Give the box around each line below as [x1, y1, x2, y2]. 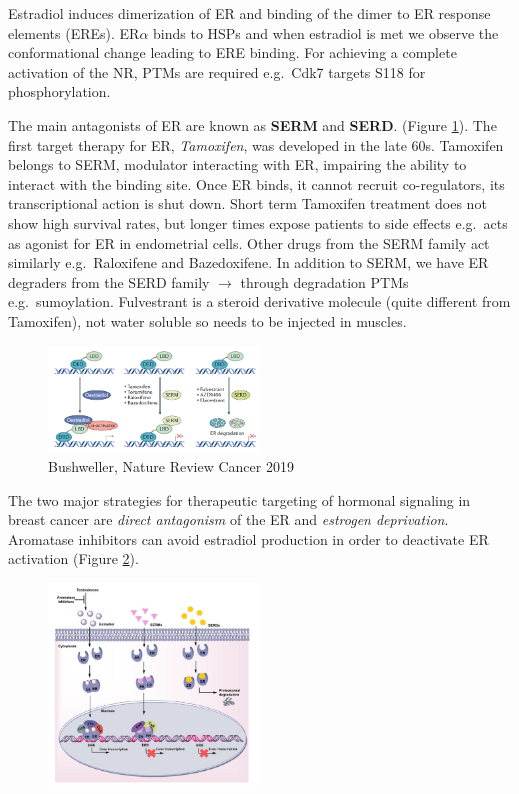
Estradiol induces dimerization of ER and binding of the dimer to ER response [8, 3, 491, 23]
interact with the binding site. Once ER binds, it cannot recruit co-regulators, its [8, 173, 505, 194]
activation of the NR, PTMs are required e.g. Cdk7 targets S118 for [8, 61, 426, 82]
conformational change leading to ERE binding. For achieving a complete [8, 42, 457, 63]
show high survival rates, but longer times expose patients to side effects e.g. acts [8, 212, 508, 233]
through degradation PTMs [240, 271, 409, 292]
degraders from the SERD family [8, 271, 210, 292]
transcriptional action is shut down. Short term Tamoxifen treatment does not [8, 193, 487, 214]
